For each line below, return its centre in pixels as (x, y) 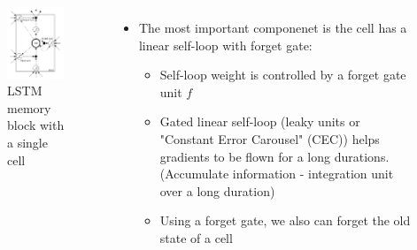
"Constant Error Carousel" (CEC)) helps (270, 138)
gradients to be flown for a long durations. (274, 156)
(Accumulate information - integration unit (277, 174)
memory (29, 107)
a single (27, 143)
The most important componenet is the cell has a (273, 27)
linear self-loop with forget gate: (225, 45)
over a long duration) (217, 190)
